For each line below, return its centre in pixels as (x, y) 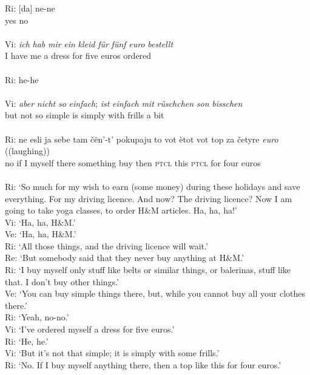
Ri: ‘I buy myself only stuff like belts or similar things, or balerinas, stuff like (148, 270)
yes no (17, 20)
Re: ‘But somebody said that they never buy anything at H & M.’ (124, 258)
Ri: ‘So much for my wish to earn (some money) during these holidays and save (153, 186)
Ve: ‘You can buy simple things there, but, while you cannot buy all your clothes (155, 293)
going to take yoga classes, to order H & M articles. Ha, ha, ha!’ (121, 210)
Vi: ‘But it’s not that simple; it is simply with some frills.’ (112, 353)
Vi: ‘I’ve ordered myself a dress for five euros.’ (90, 329)
